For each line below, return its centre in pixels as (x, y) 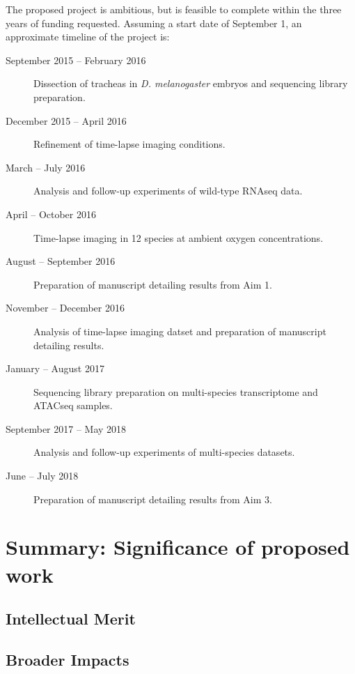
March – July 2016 (46, 167)
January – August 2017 (55, 368)
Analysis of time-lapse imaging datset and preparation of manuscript (180, 331)
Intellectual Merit (71, 619)
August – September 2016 (61, 261)
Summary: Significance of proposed (178, 547)
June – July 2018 (42, 476)
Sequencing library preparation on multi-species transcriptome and (176, 391)
